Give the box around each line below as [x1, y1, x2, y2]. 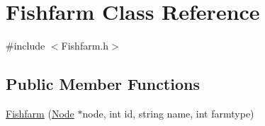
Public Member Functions [6, 73, 200, 95]
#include [6, 38, 45, 53]
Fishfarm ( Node [6, 105, 74, 120]
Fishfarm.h [61, 38, 109, 53]
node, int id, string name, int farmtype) [82, 105, 254, 120]
